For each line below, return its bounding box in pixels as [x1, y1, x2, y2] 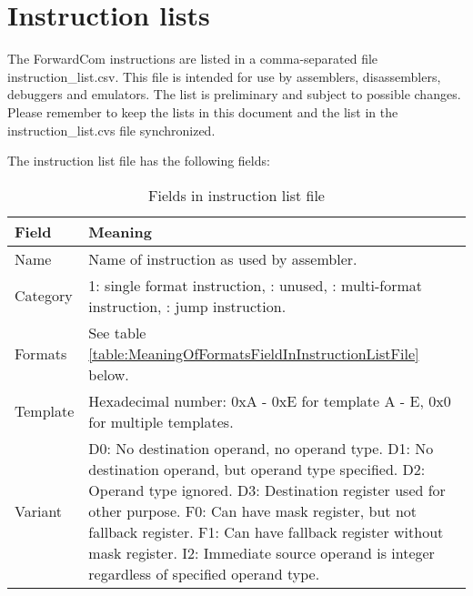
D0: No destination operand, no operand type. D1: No [88, 437, 434, 459]
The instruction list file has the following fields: [7, 151, 270, 170]
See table [88, 321, 146, 343]
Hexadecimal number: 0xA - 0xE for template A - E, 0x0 [88, 389, 451, 411]
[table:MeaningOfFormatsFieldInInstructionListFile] [88, 342, 419, 364]
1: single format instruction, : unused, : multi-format [88, 274, 423, 296]
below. [88, 363, 129, 385]
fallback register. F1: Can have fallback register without [88, 520, 444, 542]
